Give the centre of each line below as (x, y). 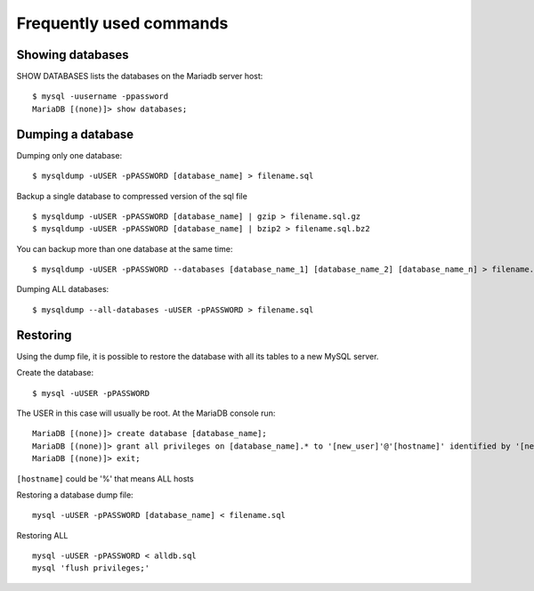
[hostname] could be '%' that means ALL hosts (105, 478)
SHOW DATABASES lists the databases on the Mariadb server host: (140, 77)
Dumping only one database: (69, 155)
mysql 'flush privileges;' (91, 568)
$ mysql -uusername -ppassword (101, 97)
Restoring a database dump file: (75, 495)
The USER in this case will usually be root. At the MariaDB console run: (146, 413)
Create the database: (55, 373)
